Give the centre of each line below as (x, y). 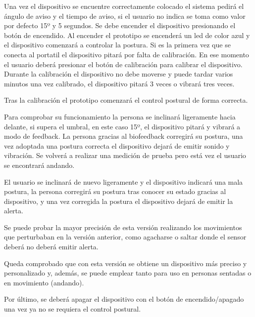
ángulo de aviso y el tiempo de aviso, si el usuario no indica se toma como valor (125, 16)
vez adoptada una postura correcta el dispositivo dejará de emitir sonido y (117, 145)
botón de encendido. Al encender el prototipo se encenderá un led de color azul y (127, 35)
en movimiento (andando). (44, 282)
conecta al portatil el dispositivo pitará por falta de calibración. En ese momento (127, 54)
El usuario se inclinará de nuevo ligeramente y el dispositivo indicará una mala (124, 181)
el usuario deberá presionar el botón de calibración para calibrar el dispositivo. (123, 64)
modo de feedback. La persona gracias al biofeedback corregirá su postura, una (124, 136)
